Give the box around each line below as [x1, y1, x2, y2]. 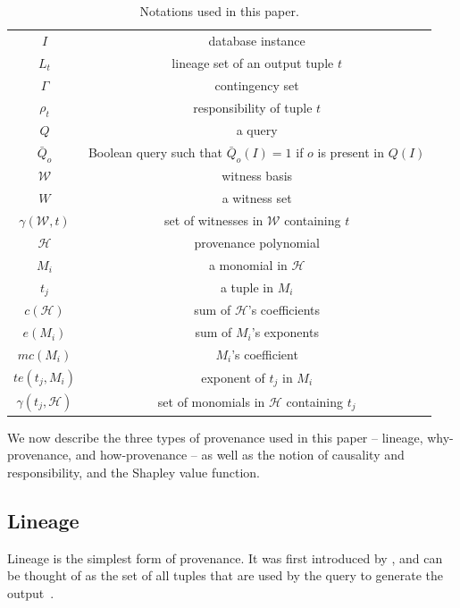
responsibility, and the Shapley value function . [7, 462, 260, 481]
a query [236, 121, 278, 139]
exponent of [201, 367, 265, 386]
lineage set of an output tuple [171, 53, 334, 72]
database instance [208, 30, 305, 49]
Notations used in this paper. [139, 2, 299, 20]
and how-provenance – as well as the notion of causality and [75, 445, 405, 464]
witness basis [222, 166, 293, 185]
